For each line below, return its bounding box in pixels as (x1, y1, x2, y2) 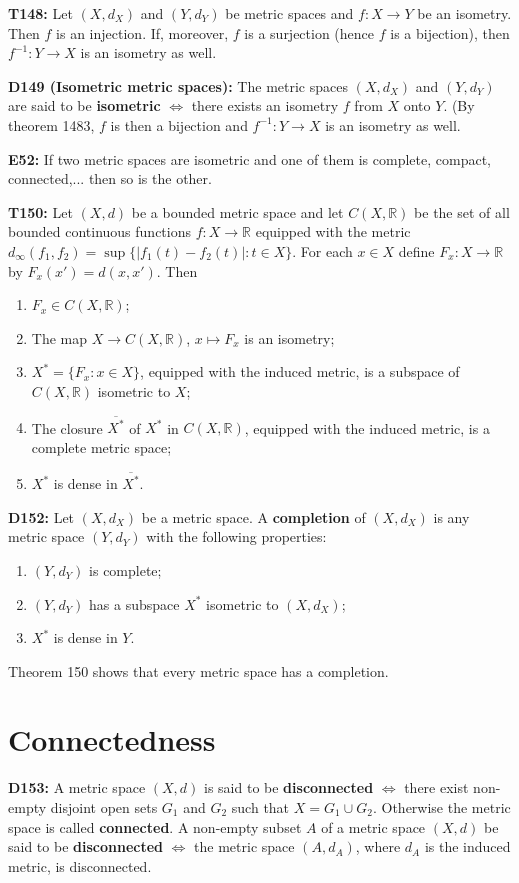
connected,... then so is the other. (8, 168, 212, 189)
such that (231, 797, 290, 817)
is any (433, 506, 470, 527)
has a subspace (89, 593, 180, 614)
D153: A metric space (8, 777, 146, 798)
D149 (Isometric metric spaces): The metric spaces (8, 75, 348, 96)
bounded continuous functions (8, 221, 191, 242)
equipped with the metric (255, 221, 411, 242)
